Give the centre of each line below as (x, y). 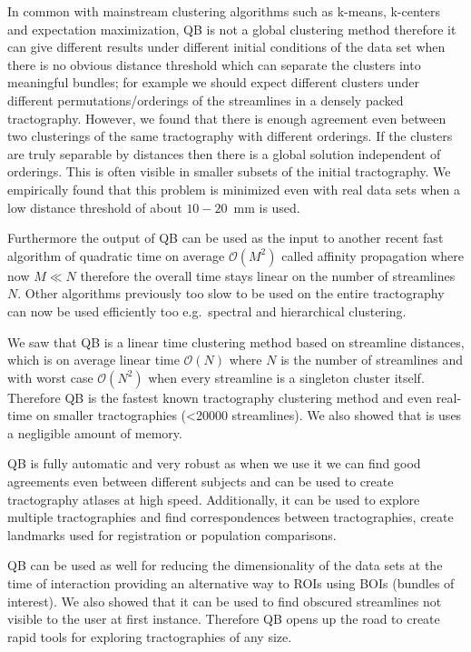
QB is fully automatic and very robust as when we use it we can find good (214, 463)
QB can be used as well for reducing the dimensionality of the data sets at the (225, 565)
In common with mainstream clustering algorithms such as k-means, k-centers (224, 11)
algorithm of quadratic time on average (116, 255)
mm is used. (267, 207)
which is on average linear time (93, 360)
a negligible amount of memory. (95, 432)
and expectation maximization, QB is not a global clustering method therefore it (232, 29)
